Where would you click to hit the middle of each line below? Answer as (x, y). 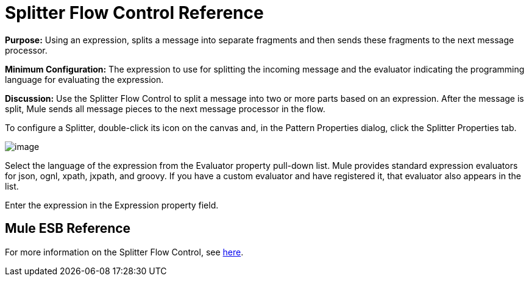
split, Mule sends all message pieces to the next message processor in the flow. (165, 108)
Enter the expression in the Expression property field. (112, 205)
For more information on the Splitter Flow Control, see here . (124, 252)
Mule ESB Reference (68, 229)
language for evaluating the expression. (84, 79)
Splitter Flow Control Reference (134, 13)
